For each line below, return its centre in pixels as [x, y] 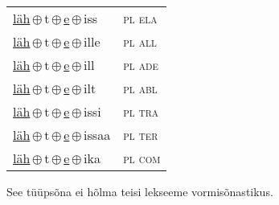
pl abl [140, 88]
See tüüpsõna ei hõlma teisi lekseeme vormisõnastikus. [140, 191]
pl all [140, 41]
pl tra [141, 111]
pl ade [141, 65]
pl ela [140, 18]
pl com [142, 158]
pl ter [141, 135]
